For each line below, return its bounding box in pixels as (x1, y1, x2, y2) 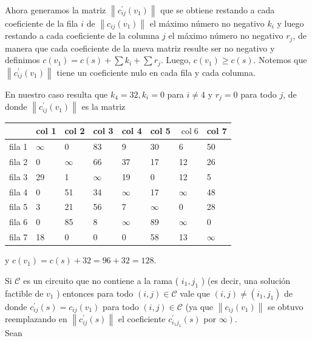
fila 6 (9, 215, 28, 228)
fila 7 (9, 231, 28, 243)
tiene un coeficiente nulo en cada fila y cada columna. (56, 66, 256, 78)
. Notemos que (253, 53, 307, 66)
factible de (5, 286, 44, 299)
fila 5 (9, 200, 28, 213)
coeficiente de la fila (5, 16, 78, 29)
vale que (180, 286, 210, 299)
